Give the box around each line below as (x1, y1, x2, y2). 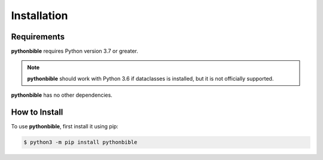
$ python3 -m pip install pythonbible (23, 139, 138, 146)
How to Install (11, 107, 63, 118)
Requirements (11, 32, 65, 42)
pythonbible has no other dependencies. (11, 91, 113, 99)
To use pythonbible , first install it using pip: (11, 123, 119, 130)
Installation (11, 9, 68, 22)
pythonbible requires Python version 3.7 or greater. (11, 48, 139, 55)
